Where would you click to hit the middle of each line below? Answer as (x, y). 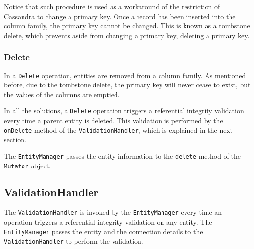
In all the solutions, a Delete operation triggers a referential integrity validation (124, 111)
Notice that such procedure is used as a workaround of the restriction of (112, 6)
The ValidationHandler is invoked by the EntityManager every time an (113, 212)
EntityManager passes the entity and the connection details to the (104, 231)
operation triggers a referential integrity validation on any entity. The (108, 222)
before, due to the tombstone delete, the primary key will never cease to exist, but (127, 85)
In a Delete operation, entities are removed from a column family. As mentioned (125, 75)
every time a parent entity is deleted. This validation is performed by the (114, 120)
